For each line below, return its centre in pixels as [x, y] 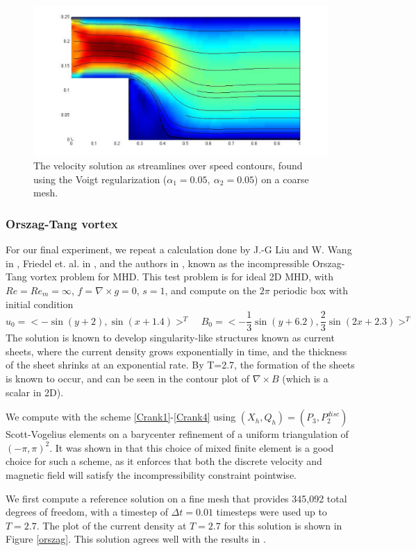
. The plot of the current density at [111, 525]
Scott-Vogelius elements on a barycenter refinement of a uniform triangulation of [177, 434]
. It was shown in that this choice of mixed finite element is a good [192, 447]
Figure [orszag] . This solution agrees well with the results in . [136, 539]
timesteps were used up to [272, 512]
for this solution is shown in [283, 525]
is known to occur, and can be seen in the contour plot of [128, 378]
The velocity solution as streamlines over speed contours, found [168, 166]
